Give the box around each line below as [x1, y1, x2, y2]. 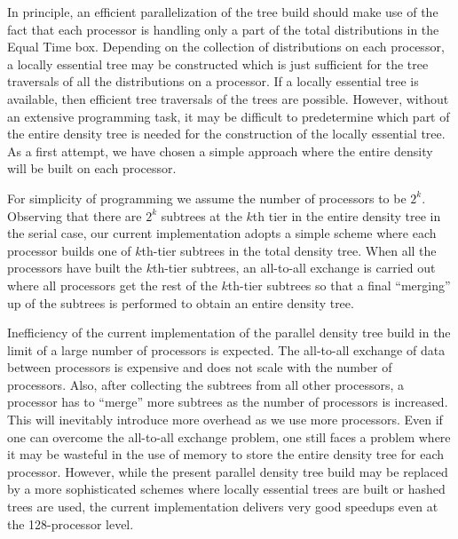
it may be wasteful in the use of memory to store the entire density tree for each [7, 445, 444, 464]
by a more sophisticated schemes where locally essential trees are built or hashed [7, 480, 446, 498]
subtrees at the [161, 206, 242, 225]
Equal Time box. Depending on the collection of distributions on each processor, [7, 37, 445, 56]
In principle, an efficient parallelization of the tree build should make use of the [7, 3, 438, 20]
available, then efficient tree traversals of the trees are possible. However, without [7, 89, 449, 107]
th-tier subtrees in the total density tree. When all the [141, 241, 437, 259]
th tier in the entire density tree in [252, 206, 441, 225]
